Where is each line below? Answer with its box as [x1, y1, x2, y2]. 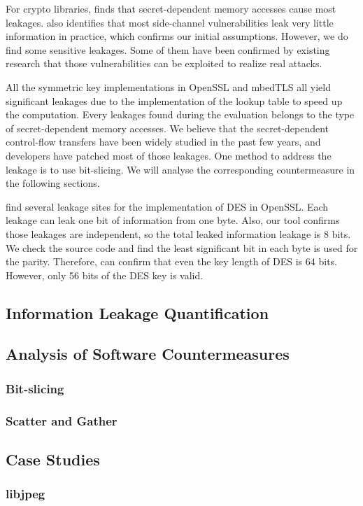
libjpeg [6, 485, 45, 503]
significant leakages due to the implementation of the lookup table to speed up [6, 93, 343, 108]
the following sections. [6, 176, 100, 190]
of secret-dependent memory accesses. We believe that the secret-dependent [6, 120, 329, 135]
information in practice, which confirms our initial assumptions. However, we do [6, 29, 348, 43]
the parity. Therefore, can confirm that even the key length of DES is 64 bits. [6, 254, 337, 269]
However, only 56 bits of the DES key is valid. [6, 267, 204, 282]
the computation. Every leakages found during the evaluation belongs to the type [6, 107, 355, 122]
